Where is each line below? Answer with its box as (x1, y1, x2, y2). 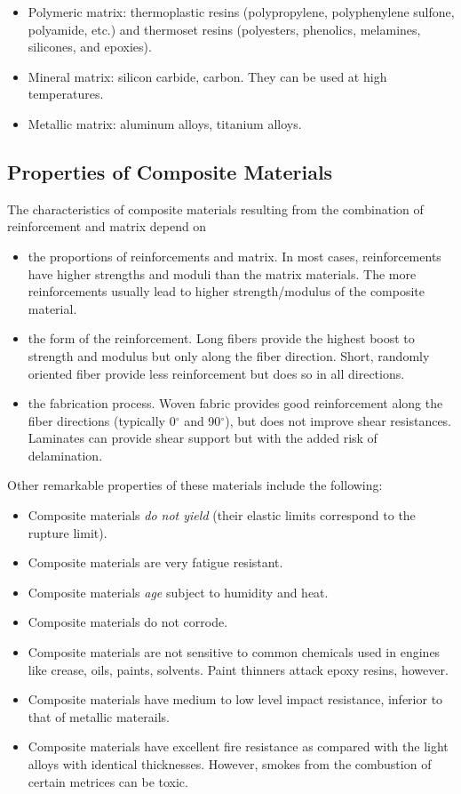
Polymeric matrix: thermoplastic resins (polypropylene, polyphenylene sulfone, (28, 3, 455, 20)
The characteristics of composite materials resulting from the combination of (7, 199, 424, 218)
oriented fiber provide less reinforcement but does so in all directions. (28, 364, 405, 382)
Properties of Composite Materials (7, 157, 333, 185)
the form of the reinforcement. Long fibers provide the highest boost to (28, 329, 415, 348)
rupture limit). (28, 523, 107, 541)
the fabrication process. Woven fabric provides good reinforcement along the (28, 394, 443, 413)
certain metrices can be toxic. (28, 772, 188, 790)
